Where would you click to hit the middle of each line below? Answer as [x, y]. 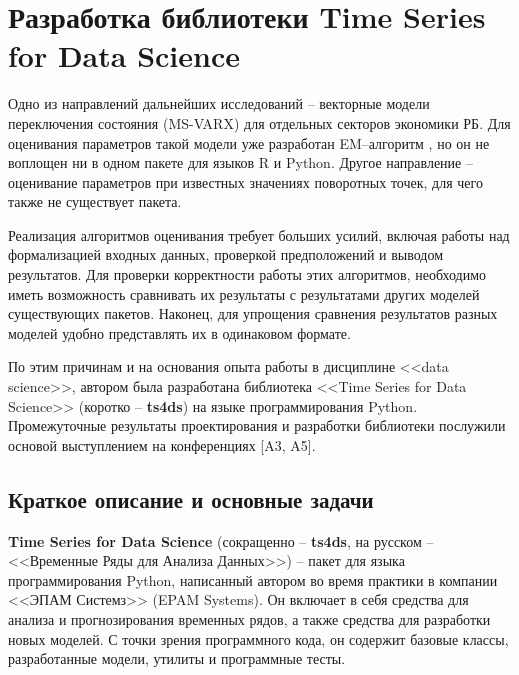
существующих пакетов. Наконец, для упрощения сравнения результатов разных [253, 313]
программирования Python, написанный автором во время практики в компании [253, 579]
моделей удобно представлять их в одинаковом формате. [179, 332]
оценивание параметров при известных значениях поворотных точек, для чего [245, 181]
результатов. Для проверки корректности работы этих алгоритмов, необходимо [247, 274]
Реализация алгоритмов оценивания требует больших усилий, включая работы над [259, 234]
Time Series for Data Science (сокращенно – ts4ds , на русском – [221, 540]
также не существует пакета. [95, 201]
